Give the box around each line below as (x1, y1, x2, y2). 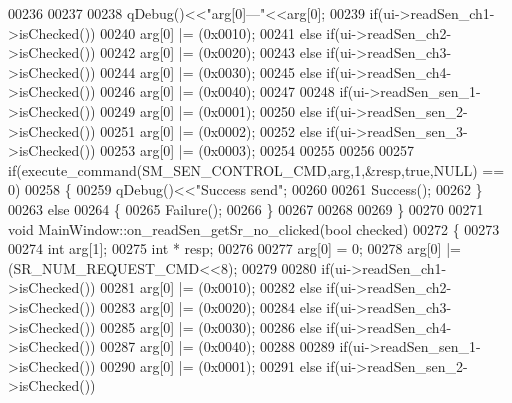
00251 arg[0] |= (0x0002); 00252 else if (100, 120, 335, 141)
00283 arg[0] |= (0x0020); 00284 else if (100, 296, 335, 317)
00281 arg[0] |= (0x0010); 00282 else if (100, 277, 335, 298)
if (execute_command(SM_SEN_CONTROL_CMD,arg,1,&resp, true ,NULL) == (8, 159, 505, 180)
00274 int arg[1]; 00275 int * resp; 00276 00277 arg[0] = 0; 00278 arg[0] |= (8, 238, 461, 259)
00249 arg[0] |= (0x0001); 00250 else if (100, 100, 335, 121)
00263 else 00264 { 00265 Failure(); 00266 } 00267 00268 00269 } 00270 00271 (8, 198, 484, 219)
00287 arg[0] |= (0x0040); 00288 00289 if (100, 336, 348, 357)
